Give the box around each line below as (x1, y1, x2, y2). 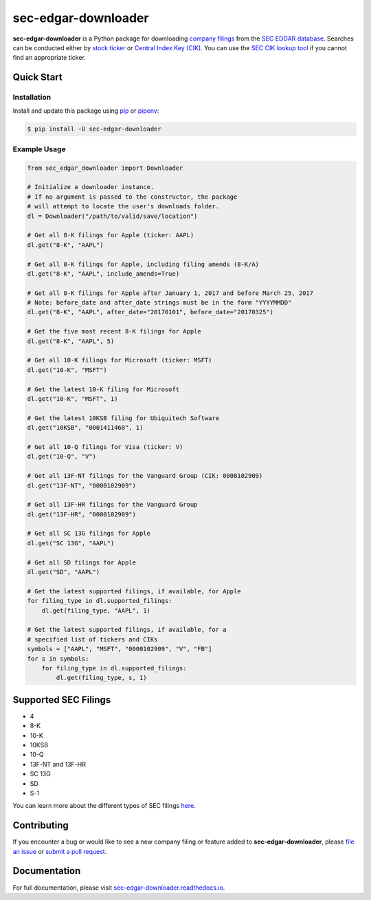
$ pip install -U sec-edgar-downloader (27, 125, 161, 133)
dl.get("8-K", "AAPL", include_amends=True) (27, 270, 180, 278)
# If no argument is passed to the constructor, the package (27, 193, 238, 201)
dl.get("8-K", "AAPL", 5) (27, 337, 115, 345)
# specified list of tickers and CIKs (27, 635, 158, 643)
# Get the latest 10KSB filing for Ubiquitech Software (27, 414, 220, 422)
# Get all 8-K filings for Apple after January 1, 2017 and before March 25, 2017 (27, 289, 314, 297)
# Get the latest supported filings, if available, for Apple (27, 587, 241, 595)
